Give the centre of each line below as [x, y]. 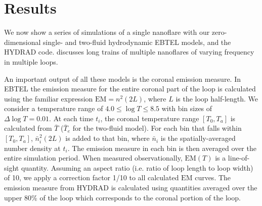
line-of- [239, 158]
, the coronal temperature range [150, 118]
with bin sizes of [187, 108]
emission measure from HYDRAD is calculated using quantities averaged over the [131, 188]
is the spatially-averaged [198, 138]
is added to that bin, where [107, 138]
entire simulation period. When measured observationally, [93, 158]
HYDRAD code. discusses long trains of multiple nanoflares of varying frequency [129, 52]
